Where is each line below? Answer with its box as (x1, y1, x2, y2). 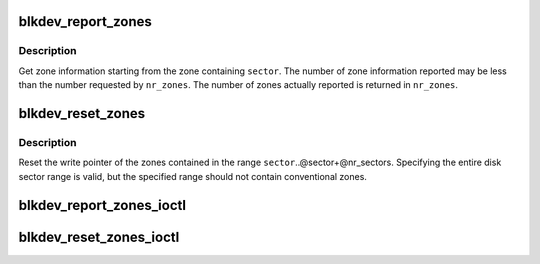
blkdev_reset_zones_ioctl (18, 228, 180, 245)
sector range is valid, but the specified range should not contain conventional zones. (18, 170, 367, 182)
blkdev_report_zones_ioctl (18, 196, 187, 214)
